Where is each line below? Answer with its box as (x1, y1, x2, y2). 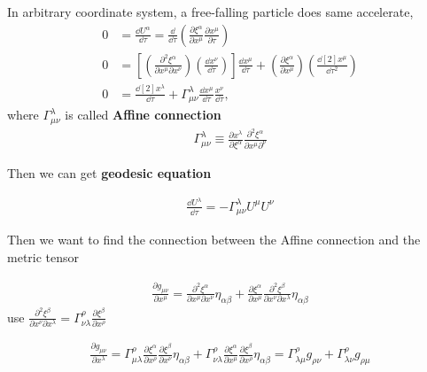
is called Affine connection (65, 105, 221, 124)
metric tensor (7, 248, 80, 267)
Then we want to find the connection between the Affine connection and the (7, 230, 421, 249)
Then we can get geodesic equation (7, 164, 212, 182)
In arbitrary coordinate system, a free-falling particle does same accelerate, (7, 3, 414, 20)
